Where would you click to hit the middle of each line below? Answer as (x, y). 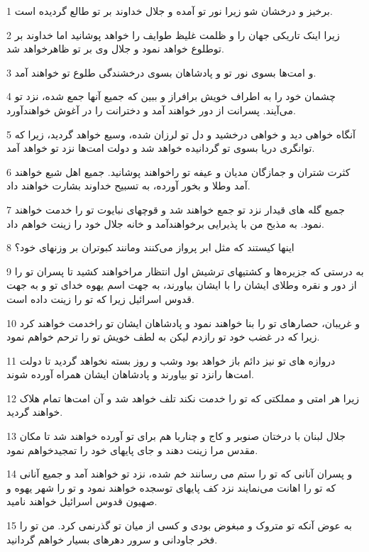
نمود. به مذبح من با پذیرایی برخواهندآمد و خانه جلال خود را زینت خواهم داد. (165, 223)
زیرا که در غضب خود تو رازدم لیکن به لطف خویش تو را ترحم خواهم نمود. (163, 337)
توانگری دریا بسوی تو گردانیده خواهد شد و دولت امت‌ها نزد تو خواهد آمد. (161, 148)
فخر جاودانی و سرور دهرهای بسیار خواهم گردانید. (112, 539)
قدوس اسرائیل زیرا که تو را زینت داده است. (100, 298)
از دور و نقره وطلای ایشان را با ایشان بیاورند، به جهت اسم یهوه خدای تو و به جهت (182, 285)
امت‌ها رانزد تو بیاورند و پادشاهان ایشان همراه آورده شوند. (130, 374)
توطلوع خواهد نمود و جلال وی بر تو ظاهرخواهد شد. (115, 49)
